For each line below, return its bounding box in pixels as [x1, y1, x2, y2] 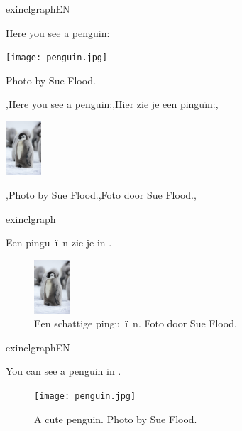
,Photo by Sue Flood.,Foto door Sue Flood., [6, 187, 197, 202]
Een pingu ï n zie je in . [6, 235, 112, 250]
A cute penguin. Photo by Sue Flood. [34, 411, 197, 426]
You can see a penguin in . [6, 364, 121, 378]
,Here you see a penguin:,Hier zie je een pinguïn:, [6, 97, 219, 111]
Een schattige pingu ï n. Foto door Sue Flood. [34, 316, 237, 331]
